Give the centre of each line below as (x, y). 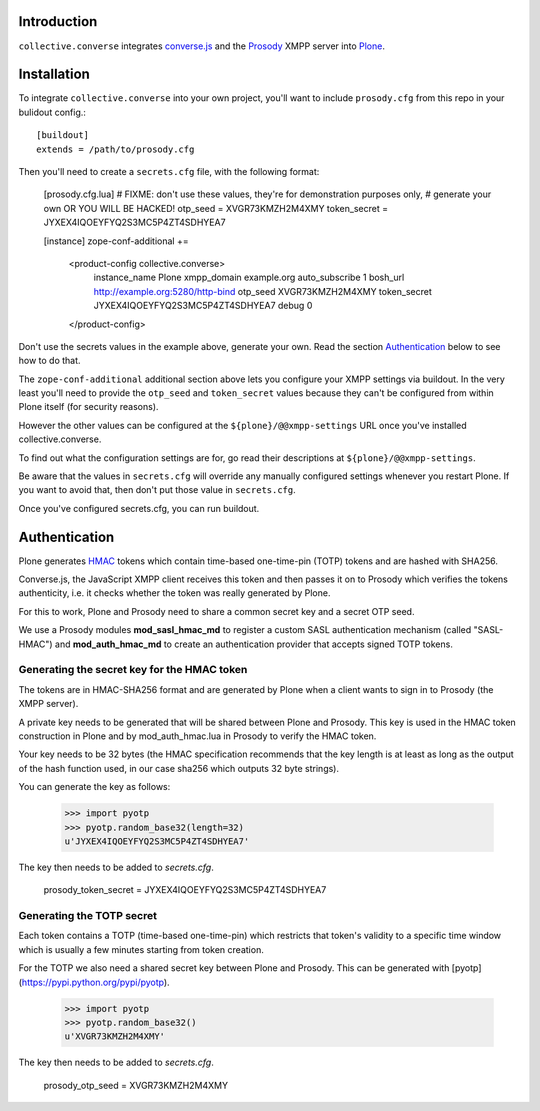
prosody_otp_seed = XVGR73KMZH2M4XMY (136, 1085)
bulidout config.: (52, 112)
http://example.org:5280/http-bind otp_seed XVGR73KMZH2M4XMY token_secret (262, 291)
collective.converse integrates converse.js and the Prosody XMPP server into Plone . (201, 46)
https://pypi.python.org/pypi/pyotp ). (95, 982)
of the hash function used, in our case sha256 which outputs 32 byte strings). (179, 768)
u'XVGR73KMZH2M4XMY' (114, 1036)
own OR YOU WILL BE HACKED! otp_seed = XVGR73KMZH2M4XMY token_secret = (216, 208)
